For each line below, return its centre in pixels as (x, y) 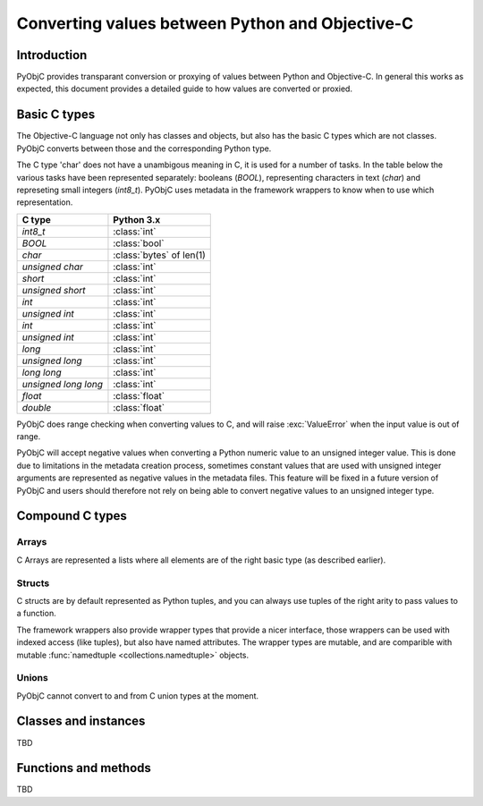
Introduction (52, 55)
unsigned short (54, 290)
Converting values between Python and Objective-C (215, 23)
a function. (37, 614)
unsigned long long (62, 384)
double (37, 407)
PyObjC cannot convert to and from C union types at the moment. (138, 696)
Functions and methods (84, 768)
